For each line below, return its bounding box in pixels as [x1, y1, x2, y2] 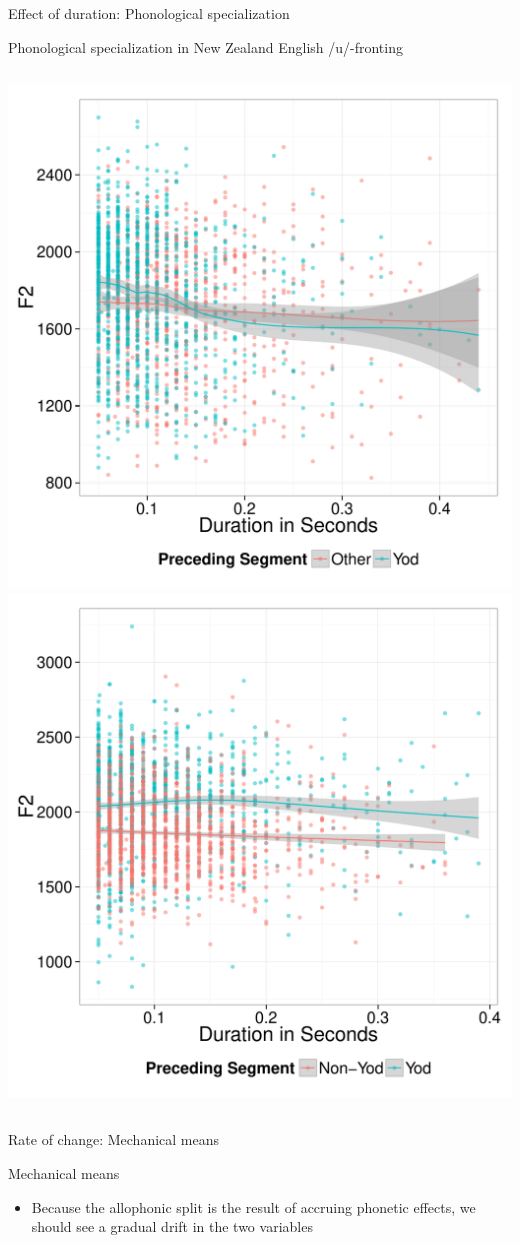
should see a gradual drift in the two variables [31, 1216, 313, 1237]
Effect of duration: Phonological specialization [8, 3, 290, 23]
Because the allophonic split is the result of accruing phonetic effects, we [31, 1196, 476, 1217]
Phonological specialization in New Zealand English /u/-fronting [8, 36, 403, 57]
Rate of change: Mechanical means [8, 1129, 220, 1150]
